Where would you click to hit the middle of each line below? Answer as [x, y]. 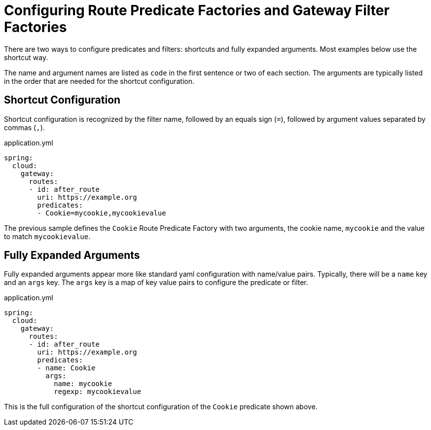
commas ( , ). [24, 127]
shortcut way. [26, 57]
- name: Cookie [66, 368]
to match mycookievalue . [47, 236]
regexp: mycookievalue [98, 392]
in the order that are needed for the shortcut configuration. [99, 81]
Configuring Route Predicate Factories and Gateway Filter [197, 10]
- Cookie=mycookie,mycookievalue [102, 213]
